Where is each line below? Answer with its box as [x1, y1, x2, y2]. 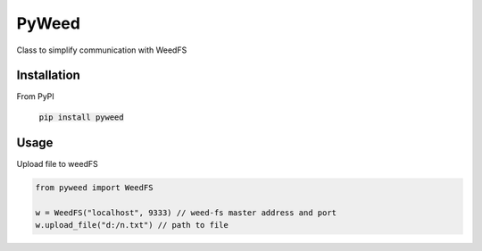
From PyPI [16, 91, 55, 102]
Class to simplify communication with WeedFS [16, 45, 187, 55]
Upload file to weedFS [16, 158, 98, 169]
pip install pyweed [38, 112, 124, 122]
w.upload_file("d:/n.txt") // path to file [35, 220, 229, 230]
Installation [16, 68, 80, 83]
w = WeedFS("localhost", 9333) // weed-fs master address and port [35, 207, 337, 218]
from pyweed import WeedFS [35, 182, 154, 192]
